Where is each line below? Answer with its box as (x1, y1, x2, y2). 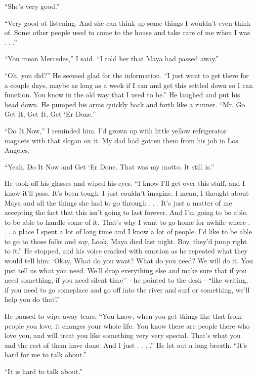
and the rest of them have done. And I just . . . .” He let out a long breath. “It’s (4, 339, 247, 350)
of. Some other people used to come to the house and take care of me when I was (4, 27, 250, 38)
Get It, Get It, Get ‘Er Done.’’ (4, 109, 96, 119)
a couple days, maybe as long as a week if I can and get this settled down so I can (4, 80, 253, 90)
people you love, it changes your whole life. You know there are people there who (4, 320, 250, 331)
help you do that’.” (4, 294, 60, 304)
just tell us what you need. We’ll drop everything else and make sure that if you (4, 265, 247, 275)
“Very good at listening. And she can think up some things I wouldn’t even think (4, 17, 251, 28)
